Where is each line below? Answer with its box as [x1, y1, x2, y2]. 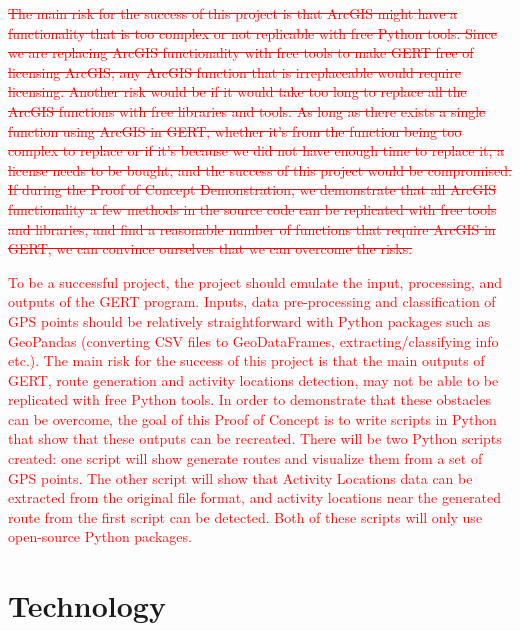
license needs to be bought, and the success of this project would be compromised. [8, 159, 512, 180]
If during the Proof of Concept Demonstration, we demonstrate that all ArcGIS [8, 179, 497, 200]
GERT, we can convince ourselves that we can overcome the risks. [8, 238, 413, 259]
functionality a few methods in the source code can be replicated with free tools [8, 198, 497, 219]
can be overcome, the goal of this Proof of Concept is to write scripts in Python [8, 408, 497, 429]
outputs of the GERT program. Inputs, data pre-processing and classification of [8, 291, 496, 312]
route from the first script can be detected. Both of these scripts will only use [8, 506, 483, 527]
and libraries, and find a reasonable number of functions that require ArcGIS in [8, 218, 496, 239]
